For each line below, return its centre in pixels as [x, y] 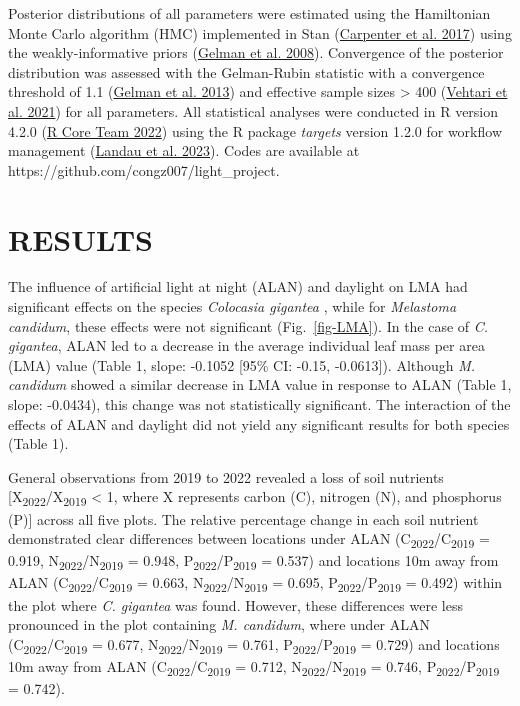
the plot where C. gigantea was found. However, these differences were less [235, 604]
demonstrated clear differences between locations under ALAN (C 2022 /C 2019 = [249, 539]
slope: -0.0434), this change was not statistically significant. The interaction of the [259, 404]
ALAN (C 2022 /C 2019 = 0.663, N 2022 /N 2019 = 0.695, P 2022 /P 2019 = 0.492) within [255, 584]
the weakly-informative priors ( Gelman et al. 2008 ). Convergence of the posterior [256, 52]
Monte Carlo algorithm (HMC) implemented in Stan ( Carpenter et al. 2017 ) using [260, 32]
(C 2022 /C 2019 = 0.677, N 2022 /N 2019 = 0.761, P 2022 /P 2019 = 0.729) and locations [254, 645]
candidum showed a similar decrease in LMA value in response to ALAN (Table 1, [260, 384]
